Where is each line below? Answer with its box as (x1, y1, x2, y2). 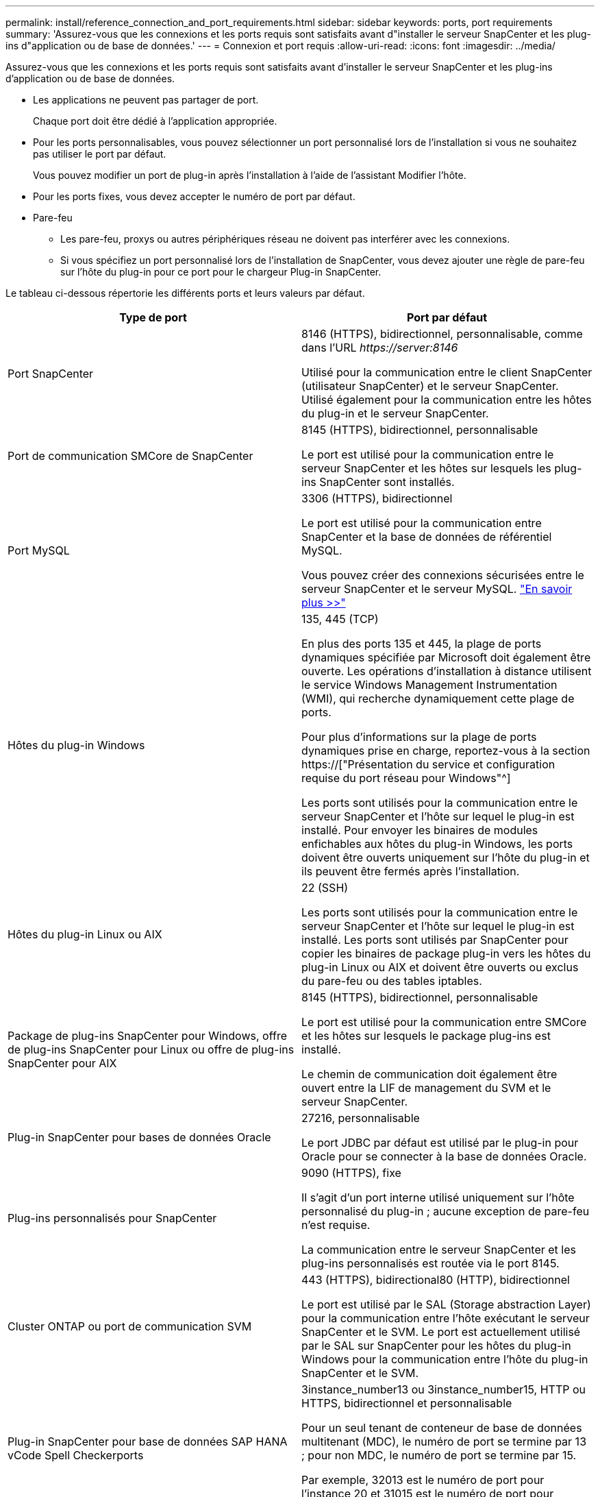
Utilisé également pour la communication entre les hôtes (301, 393, 592, 406)
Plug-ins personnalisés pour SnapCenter (8, 1211, 217, 1225)
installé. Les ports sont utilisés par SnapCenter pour (301, 933, 568, 947)
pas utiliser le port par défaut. (33, 148, 166, 160)
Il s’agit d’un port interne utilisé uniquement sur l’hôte (301, 1191, 575, 1204)
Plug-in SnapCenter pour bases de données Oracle (8, 1130, 271, 1144)
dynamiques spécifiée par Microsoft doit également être (301, 650, 591, 664)
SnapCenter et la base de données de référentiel (301, 530, 552, 544)
